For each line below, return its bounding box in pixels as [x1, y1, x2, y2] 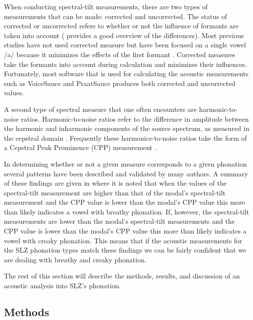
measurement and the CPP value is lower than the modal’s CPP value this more [4, 197, 245, 207]
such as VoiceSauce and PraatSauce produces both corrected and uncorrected [4, 78, 235, 88]
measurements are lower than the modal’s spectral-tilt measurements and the [4, 216, 235, 226]
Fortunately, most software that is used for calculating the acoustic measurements [4, 68, 249, 79]
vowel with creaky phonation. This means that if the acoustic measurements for [4, 235, 242, 245]
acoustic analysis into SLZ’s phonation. [4, 280, 121, 291]
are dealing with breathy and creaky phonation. [4, 254, 147, 264]
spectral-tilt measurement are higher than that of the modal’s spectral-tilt [4, 187, 226, 197]
